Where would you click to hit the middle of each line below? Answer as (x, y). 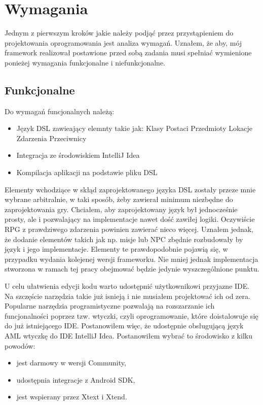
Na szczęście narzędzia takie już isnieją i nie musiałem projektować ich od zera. (127, 296)
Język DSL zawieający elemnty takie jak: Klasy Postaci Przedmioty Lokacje (135, 128)
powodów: (20, 345)
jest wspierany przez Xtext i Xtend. (72, 397)
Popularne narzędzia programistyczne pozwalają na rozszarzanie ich (110, 306)
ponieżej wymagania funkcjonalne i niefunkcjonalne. (85, 62)
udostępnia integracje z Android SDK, (76, 379)
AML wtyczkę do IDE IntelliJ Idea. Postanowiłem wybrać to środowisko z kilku (128, 335)
